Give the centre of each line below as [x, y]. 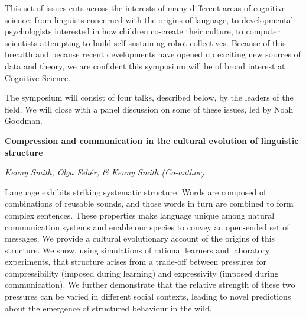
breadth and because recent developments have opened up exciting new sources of [153, 54]
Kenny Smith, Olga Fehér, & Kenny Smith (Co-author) [105, 172]
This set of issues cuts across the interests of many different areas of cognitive [145, 8]
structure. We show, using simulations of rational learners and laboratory [137, 250]
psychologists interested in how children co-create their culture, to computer [143, 31]
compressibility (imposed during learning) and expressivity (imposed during [142, 273]
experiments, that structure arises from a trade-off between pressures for [136, 261]
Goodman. [24, 121]
